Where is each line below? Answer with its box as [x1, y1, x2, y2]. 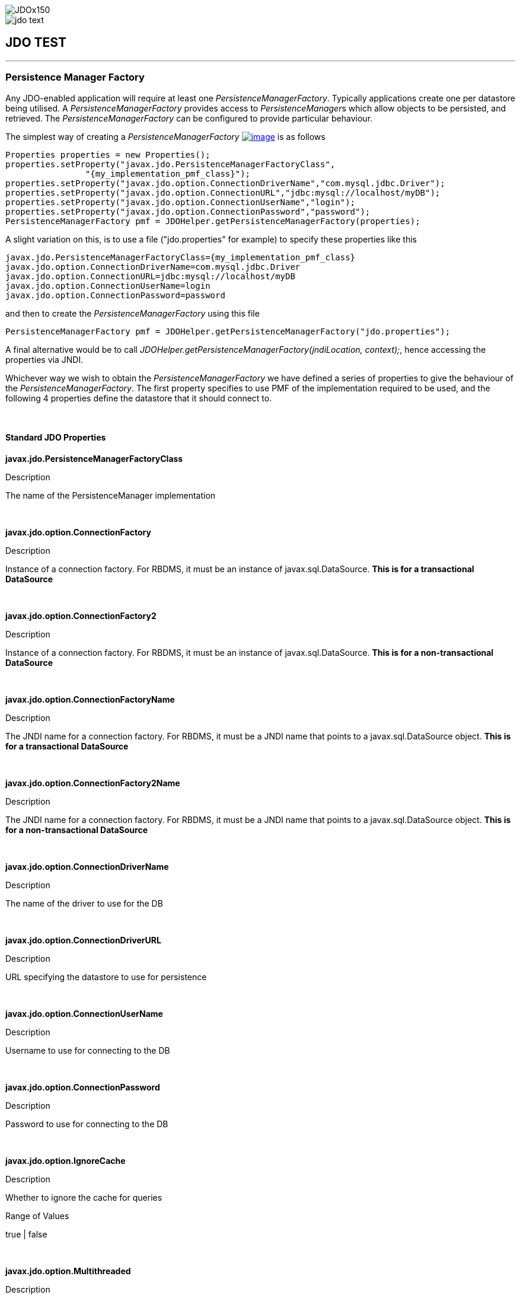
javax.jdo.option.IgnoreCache [5, 1155, 126, 1166]
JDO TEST [5, 35, 66, 50]
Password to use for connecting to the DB [5, 1118, 168, 1129]
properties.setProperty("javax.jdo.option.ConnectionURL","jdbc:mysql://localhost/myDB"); [5, 187, 441, 197]
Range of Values [5, 1210, 69, 1221]
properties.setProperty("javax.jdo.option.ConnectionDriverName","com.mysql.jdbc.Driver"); [5, 178, 445, 188]
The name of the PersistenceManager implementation [5, 490, 216, 500]
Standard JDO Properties [5, 432, 106, 443]
